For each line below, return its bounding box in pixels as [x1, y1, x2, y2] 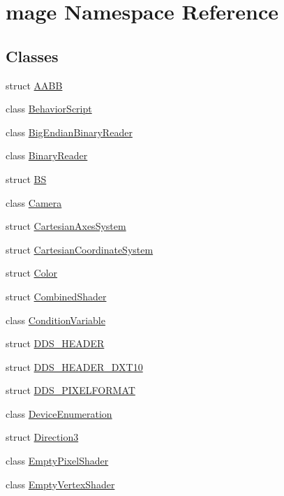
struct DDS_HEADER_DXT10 [6, 359, 143, 374]
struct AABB [6, 78, 63, 92]
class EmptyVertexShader [6, 476, 115, 491]
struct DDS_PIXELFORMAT [6, 383, 135, 397]
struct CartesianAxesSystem [6, 219, 126, 233]
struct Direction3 [6, 430, 79, 444]
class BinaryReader [6, 148, 88, 163]
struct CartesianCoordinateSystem [6, 242, 154, 256]
